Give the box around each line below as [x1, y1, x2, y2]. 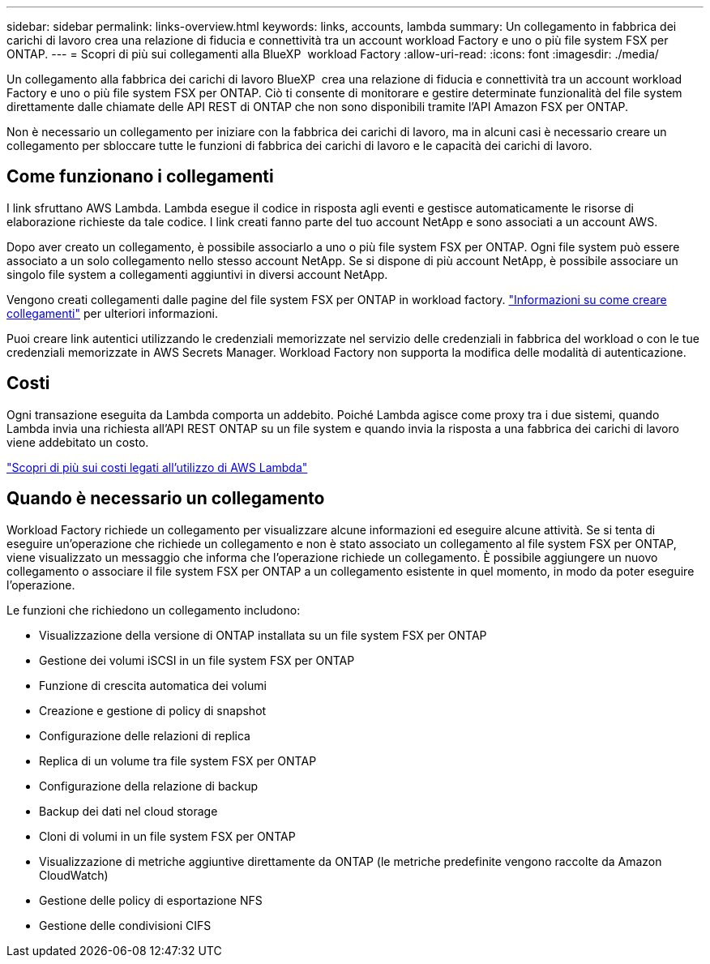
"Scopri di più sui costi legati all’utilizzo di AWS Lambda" [6, 460, 308, 474]
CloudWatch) [39, 868, 109, 882]
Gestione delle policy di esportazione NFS [39, 893, 263, 907]
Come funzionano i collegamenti [6, 166, 274, 187]
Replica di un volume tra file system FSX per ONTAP [39, 753, 317, 768]
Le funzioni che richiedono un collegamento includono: [6, 602, 301, 617]
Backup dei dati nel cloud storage [39, 803, 218, 818]
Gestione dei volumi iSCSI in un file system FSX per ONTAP [39, 653, 355, 667]
